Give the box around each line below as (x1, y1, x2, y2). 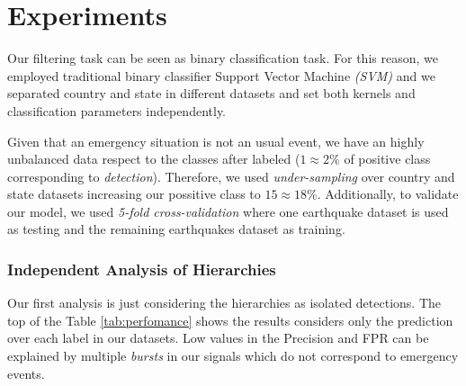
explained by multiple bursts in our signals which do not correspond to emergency (7, 346, 459, 365)
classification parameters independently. (7, 101, 226, 120)
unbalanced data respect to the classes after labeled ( (7, 149, 300, 168)
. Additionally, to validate (317, 184, 459, 203)
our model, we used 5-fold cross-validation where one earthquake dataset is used (7, 202, 449, 220)
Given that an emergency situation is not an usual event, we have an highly (7, 131, 425, 150)
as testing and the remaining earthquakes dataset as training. (7, 220, 345, 238)
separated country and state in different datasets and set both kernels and (7, 84, 416, 103)
